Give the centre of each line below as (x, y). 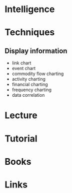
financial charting (30, 85)
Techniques (30, 33)
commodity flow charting (38, 74)
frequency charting (32, 90)
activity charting (28, 79)
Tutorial (21, 138)
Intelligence (30, 9)
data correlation (28, 95)
